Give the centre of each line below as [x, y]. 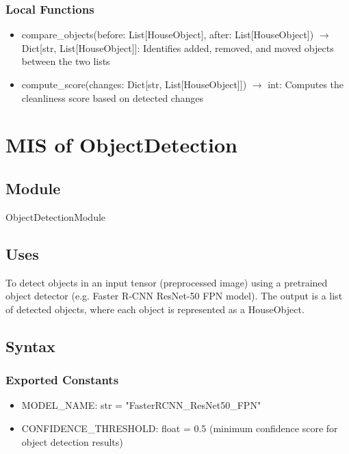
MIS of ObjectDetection [121, 145]
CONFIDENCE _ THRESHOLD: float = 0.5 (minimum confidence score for [180, 428]
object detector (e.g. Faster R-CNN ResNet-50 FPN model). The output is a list [174, 296]
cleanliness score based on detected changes [112, 97]
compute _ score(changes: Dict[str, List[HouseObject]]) [134, 84]
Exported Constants [62, 380]
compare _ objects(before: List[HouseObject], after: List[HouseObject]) [168, 35]
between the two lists [66, 61]
